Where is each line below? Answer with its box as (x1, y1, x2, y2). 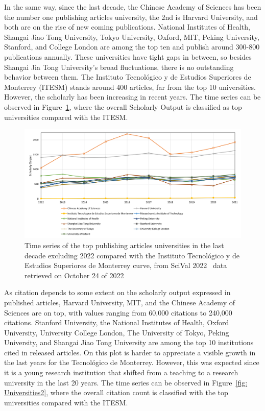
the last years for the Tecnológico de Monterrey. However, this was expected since (4, 357, 259, 368)
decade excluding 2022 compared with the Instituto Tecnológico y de (25, 250, 239, 260)
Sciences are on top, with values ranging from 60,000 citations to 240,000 (4, 307, 232, 318)
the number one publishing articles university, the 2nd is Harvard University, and (4, 11, 258, 22)
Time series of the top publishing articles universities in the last (25, 239, 224, 250)
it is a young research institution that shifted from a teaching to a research (4, 367, 238, 378)
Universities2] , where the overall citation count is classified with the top (4, 387, 228, 398)
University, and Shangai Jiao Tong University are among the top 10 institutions (4, 337, 254, 348)
